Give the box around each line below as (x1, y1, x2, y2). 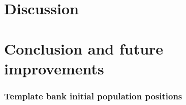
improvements (4, 58, 104, 78)
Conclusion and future (4, 38, 164, 59)
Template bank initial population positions (4, 89, 182, 102)
